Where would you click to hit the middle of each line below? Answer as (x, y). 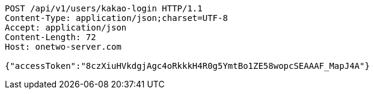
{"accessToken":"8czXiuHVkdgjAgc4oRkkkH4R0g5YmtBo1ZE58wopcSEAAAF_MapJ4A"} (187, 66)
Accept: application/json (66, 28)
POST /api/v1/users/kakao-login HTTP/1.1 (104, 8)
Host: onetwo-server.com (63, 47)
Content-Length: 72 (51, 37)
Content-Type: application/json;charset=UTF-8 (116, 18)
